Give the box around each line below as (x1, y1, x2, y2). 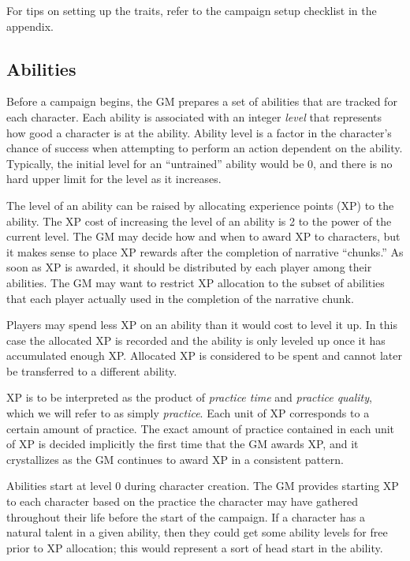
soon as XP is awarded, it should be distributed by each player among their (6, 259, 372, 275)
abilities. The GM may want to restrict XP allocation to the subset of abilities (6, 274, 385, 290)
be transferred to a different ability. (6, 362, 177, 379)
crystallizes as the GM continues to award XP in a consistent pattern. (6, 451, 344, 467)
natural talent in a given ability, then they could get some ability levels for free (6, 524, 388, 540)
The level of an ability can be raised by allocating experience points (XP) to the (6, 196, 394, 213)
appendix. (6, 17, 54, 34)
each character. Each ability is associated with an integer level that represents (6, 108, 382, 125)
